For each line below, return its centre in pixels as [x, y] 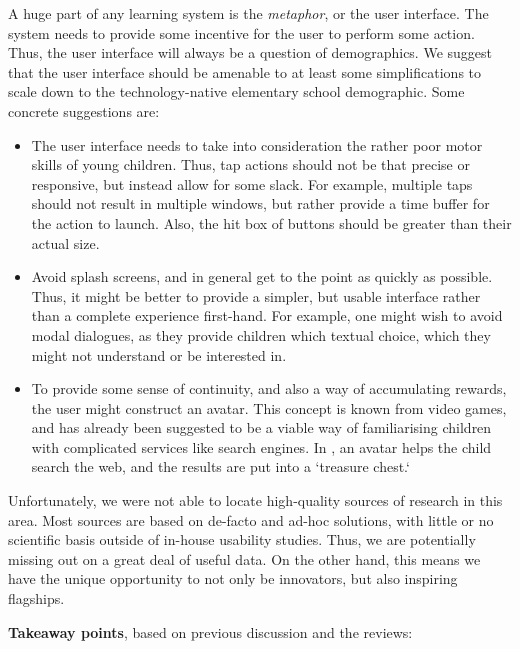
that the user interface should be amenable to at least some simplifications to [245, 71]
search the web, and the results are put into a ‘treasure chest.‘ [220, 466]
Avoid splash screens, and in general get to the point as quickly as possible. [262, 276]
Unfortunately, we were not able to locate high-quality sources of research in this [255, 500]
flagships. [36, 598]
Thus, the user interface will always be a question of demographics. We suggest [250, 52]
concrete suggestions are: [84, 110]
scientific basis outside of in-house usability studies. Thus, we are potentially [242, 539]
